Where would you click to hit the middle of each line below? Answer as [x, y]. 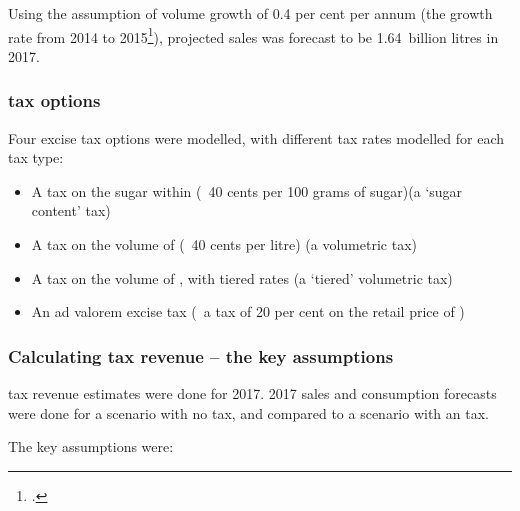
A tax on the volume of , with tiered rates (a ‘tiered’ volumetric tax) [242, 277]
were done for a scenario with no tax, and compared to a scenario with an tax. [248, 412]
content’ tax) [71, 210]
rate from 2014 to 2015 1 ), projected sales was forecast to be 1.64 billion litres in [253, 35]
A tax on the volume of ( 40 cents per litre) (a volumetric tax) [224, 244]
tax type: [36, 157]
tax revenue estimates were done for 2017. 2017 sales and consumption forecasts [252, 393]
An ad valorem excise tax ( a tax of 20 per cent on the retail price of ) [248, 311]
